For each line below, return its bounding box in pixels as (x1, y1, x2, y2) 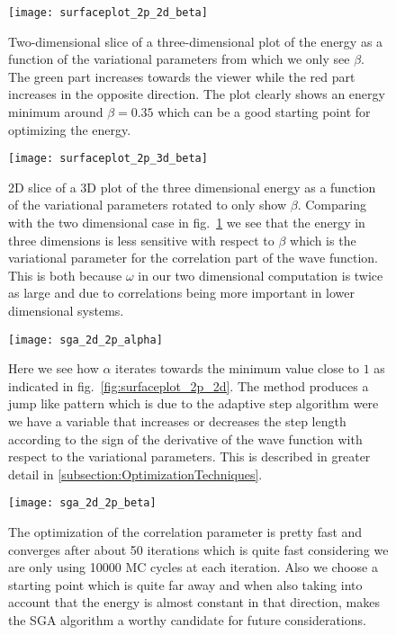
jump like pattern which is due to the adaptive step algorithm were (8, 394, 379, 413)
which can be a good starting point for (157, 103, 371, 121)
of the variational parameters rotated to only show (8, 195, 287, 214)
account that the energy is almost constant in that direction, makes (8, 593, 380, 612)
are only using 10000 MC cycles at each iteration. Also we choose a (8, 558, 378, 577)
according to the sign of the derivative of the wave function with (8, 429, 363, 448)
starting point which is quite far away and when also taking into (8, 575, 363, 594)
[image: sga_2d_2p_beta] (8, 496, 157, 510)
